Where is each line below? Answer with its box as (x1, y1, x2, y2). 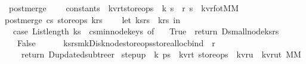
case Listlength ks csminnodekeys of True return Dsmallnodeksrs (13, 25, 279, 37)
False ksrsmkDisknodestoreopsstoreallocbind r (17, 36, 215, 49)
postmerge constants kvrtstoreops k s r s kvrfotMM (8, 2, 239, 14)
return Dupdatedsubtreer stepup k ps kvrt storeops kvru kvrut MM (21, 48, 301, 60)
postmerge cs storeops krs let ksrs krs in (5, 13, 181, 25)
